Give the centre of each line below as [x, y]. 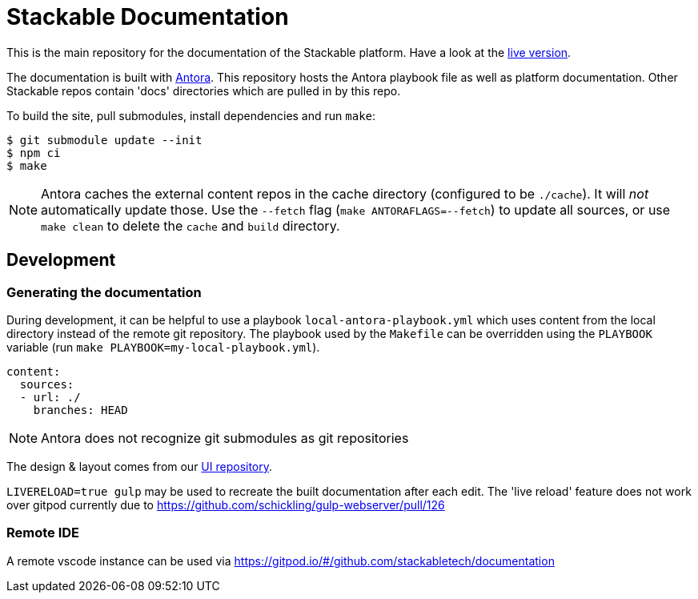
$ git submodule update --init [104, 140]
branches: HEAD [80, 410]
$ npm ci [34, 153]
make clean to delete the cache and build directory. [191, 225]
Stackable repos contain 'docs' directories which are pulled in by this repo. [204, 90]
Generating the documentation [104, 292]
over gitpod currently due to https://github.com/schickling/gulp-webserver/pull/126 [226, 505]
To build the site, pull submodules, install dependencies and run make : [191, 115]
